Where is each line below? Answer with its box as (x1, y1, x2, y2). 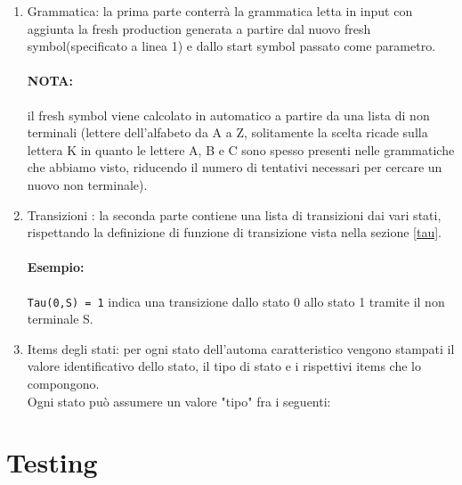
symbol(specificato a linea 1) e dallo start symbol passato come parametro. (27, 37, 436, 55)
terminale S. (27, 309, 93, 328)
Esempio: (27, 258, 85, 276)
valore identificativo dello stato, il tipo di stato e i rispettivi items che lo (27, 357, 421, 375)
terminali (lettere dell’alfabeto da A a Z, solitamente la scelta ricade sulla (27, 123, 428, 142)
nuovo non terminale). (27, 175, 148, 193)
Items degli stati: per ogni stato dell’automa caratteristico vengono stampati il (27, 339, 455, 358)
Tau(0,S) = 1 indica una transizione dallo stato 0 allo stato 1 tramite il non (27, 292, 445, 310)
